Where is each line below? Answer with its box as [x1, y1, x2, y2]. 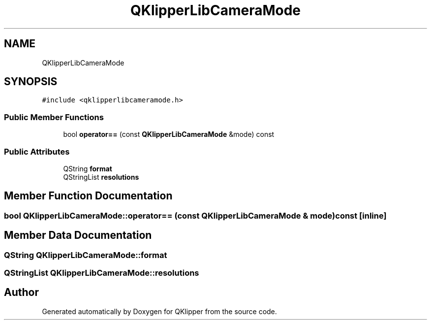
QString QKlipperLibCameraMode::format [4, 250, 167, 260]
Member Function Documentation [4, 190, 173, 202]
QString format [63, 164, 112, 173]
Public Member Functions [4, 112, 104, 122]
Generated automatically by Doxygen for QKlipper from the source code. [42, 307, 277, 316]
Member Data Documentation [4, 229, 152, 242]
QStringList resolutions [63, 172, 139, 181]
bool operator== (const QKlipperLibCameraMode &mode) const [63, 130, 275, 139]
